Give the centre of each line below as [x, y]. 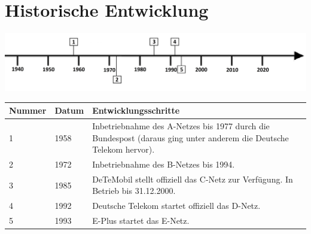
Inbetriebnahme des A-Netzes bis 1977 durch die [181, 126]
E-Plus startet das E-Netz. [141, 221]
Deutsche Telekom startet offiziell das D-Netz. [176, 206]
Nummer [28, 110]
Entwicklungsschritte [136, 110]
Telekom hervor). [124, 149]
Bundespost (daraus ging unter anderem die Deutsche [190, 137]
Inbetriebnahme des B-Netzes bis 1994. [164, 164]
